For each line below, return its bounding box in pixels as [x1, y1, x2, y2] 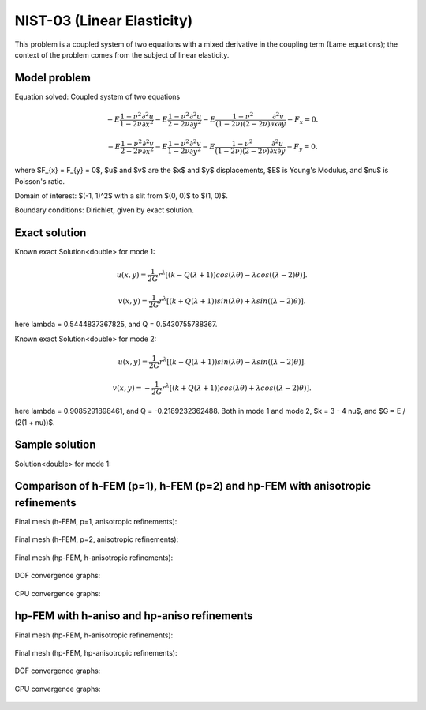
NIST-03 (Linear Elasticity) [14, 12, 193, 29]
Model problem [14, 71, 91, 85]
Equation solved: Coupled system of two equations [14, 92, 181, 101]
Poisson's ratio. [14, 176, 65, 186]
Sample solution [14, 438, 96, 452]
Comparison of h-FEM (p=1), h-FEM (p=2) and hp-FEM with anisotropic [14, 479, 371, 493]
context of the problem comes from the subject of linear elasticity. [14, 50, 230, 59]
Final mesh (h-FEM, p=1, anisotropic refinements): [14, 517, 177, 527]
